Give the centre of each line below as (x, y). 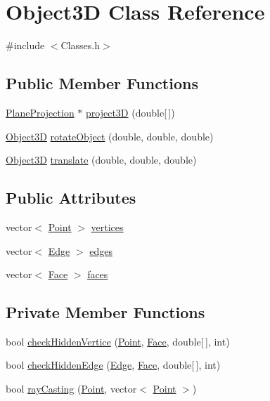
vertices (107, 226)
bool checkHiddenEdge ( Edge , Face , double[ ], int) (113, 365)
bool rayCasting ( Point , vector (71, 389)
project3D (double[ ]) (130, 112)
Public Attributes (71, 198)
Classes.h (81, 45)
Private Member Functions (105, 312)
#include (25, 45)
